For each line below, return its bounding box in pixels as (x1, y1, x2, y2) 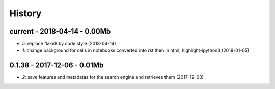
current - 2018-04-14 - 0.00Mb (9, 27, 111, 36)
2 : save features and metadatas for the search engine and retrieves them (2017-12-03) (22, 74, 204, 80)
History (9, 8, 42, 19)
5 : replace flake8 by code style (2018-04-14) (22, 41, 117, 47)
